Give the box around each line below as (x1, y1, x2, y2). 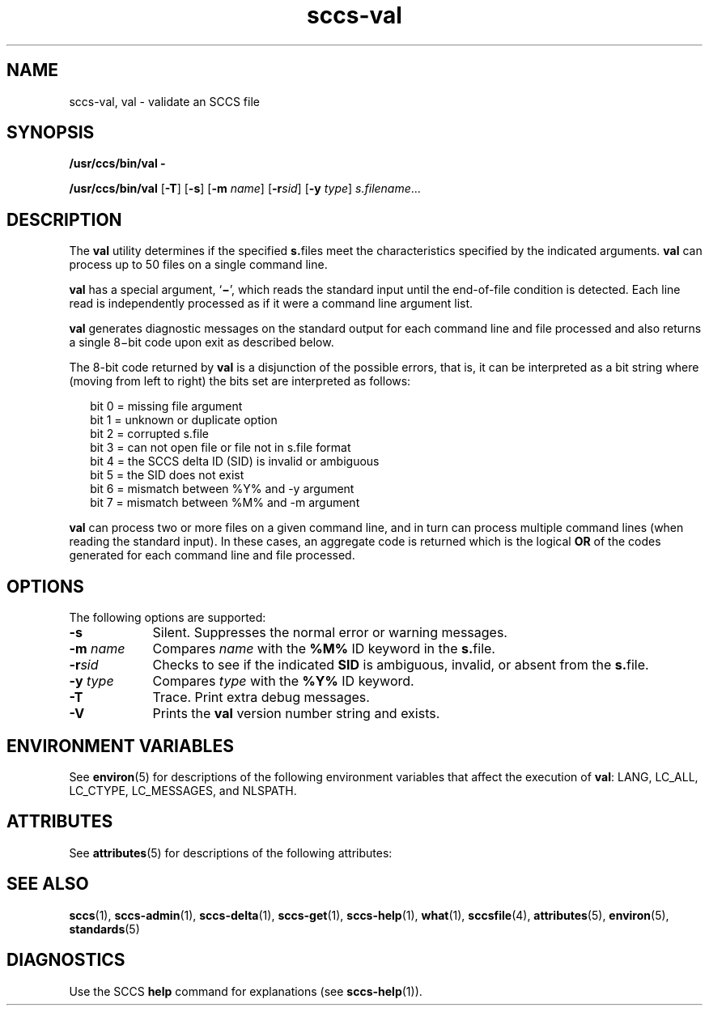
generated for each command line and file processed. (69, 548, 355, 563)
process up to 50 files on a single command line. (69, 257, 328, 272)
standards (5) (69, 921, 140, 936)
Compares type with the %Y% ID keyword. (152, 673, 414, 690)
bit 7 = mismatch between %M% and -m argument (90, 495, 360, 510)
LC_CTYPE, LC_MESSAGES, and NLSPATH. (69, 783, 297, 797)
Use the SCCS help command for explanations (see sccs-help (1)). (69, 984, 422, 998)
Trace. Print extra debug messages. (152, 689, 370, 706)
